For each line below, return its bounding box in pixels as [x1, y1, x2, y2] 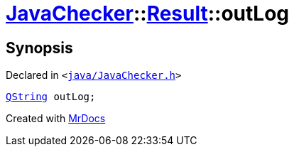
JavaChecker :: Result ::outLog [6, 1, 290, 26]
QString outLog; [6, 91, 96, 103]
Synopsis [6, 38, 73, 57]
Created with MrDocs [6, 112, 106, 125]
